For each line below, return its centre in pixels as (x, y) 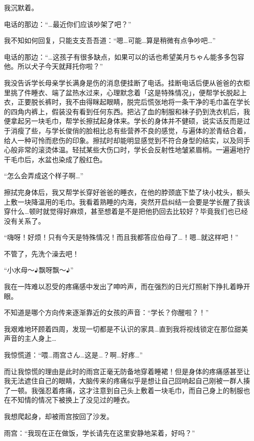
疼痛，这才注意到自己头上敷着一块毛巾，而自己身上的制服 (151, 390)
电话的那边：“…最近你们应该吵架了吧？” (68, 24)
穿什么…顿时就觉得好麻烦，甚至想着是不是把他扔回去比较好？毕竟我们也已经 (126, 211)
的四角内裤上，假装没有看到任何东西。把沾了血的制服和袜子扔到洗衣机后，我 (127, 111)
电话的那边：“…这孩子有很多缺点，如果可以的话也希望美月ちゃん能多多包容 (124, 56)
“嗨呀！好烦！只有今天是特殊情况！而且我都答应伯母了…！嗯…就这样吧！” (121, 237)
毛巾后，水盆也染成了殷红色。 (58, 159)
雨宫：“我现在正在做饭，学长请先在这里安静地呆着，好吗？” (100, 432)
